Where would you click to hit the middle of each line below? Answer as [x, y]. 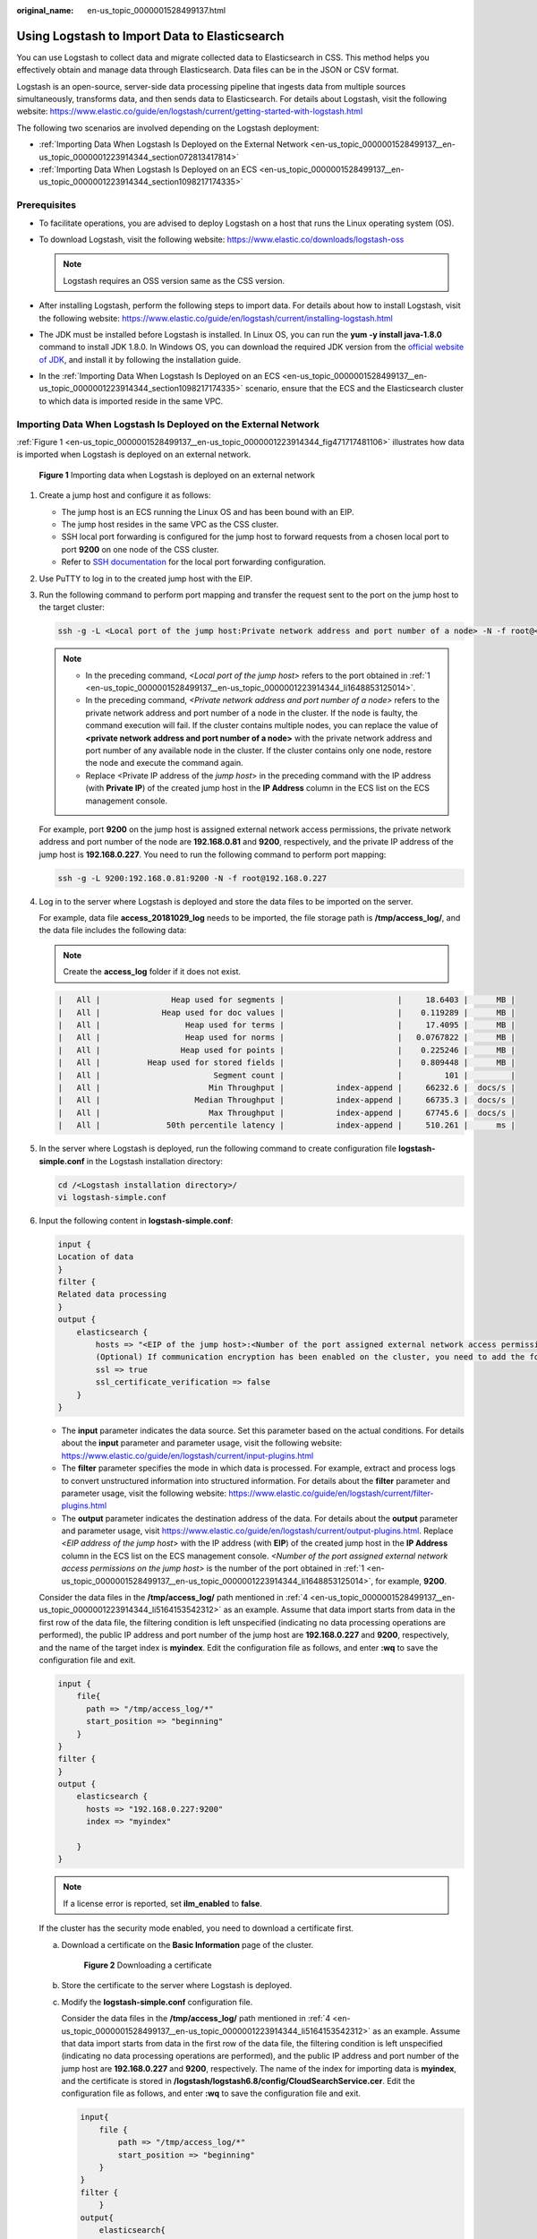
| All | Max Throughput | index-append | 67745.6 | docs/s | [287, 1112]
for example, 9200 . [411, 1581]
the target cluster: [72, 607]
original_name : [45, 10]
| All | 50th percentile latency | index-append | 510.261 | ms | [287, 1125]
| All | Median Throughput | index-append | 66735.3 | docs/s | [287, 1100]
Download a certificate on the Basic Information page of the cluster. [188, 1944]
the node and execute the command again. [164, 763]
